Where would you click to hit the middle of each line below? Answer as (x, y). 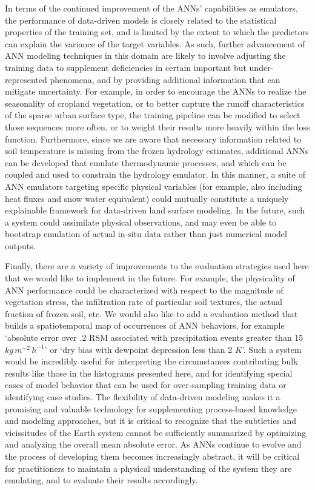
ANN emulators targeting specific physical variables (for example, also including (154, 186)
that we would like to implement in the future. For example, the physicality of (150, 278)
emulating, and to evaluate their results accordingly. (101, 480)
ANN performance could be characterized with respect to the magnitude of (144, 290)
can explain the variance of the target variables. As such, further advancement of (155, 43)
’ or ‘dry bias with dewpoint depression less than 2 (138, 349)
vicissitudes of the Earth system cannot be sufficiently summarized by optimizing (156, 432)
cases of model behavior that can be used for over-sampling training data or (146, 385)
